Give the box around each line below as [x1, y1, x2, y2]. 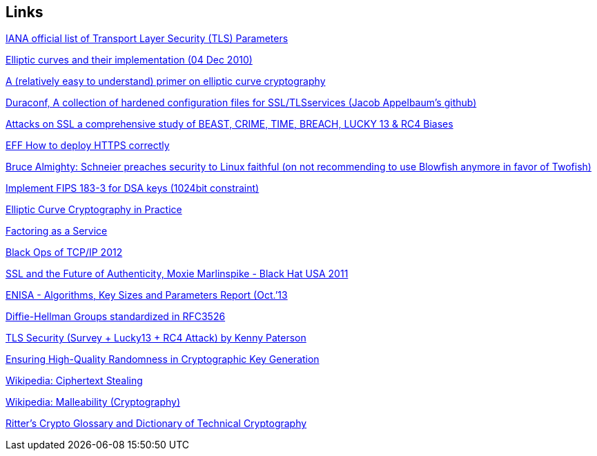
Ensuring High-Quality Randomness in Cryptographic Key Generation [6, 353, 320, 366]
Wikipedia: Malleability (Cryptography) [6, 396, 181, 408]
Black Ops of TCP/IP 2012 [6, 246, 123, 259]
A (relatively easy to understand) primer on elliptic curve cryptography [6, 75, 326, 88]
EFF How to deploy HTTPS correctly [6, 139, 170, 152]
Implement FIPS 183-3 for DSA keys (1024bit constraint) [6, 182, 260, 195]
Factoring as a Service [6, 225, 108, 237]
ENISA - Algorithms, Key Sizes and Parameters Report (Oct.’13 [6, 289, 288, 301]
